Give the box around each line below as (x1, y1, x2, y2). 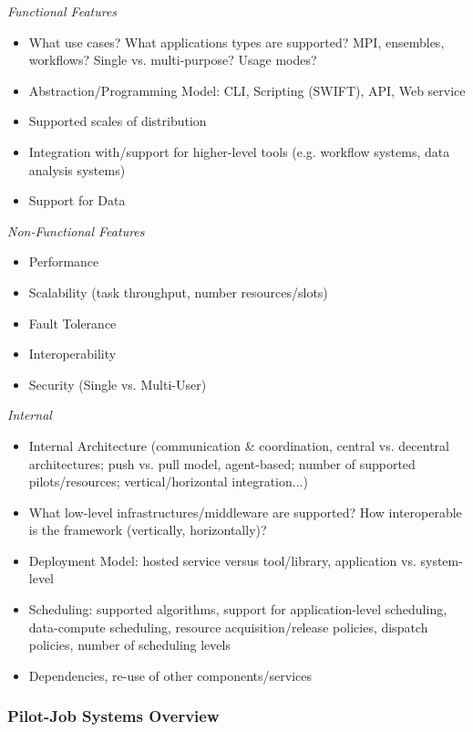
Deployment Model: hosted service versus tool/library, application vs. (28, 550, 416, 570)
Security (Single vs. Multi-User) (28, 374, 207, 393)
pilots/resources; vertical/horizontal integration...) (28, 472, 308, 491)
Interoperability (28, 344, 117, 363)
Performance (28, 252, 99, 271)
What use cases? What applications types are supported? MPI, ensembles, (28, 32, 445, 51)
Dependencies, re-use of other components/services (28, 665, 313, 685)
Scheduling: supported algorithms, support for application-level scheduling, (28, 600, 447, 619)
